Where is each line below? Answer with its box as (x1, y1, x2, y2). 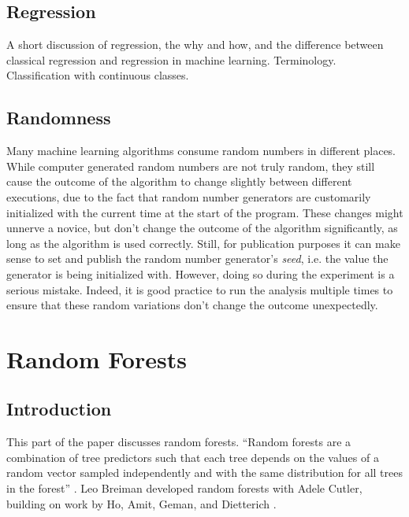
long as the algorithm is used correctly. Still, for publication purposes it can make (6, 234, 400, 251)
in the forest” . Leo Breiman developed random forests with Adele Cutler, (6, 480, 363, 497)
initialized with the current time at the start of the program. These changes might (6, 204, 403, 220)
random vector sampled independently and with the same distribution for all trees (6, 464, 403, 481)
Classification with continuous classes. (6, 67, 189, 83)
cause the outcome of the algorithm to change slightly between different (6, 173, 352, 190)
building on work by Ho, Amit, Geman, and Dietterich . (6, 495, 277, 511)
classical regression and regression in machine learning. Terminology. (6, 51, 336, 68)
